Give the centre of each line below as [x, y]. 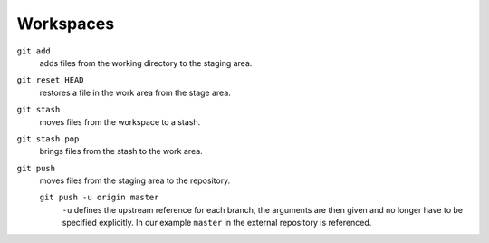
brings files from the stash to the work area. [121, 151]
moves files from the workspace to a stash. [120, 121]
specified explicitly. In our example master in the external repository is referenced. [217, 223]
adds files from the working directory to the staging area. [146, 63]
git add [34, 51]
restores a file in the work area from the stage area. [135, 92]
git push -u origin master [99, 198]
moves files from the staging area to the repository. [135, 180]
